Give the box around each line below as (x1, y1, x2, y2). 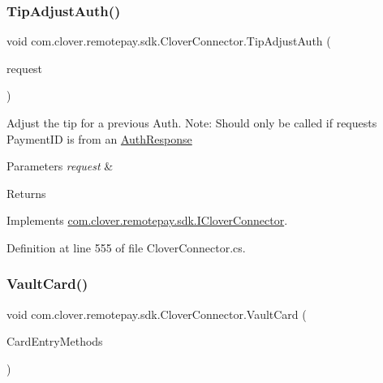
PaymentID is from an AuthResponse (6, 130, 192, 147)
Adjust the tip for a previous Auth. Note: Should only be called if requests (6, 114, 377, 131)
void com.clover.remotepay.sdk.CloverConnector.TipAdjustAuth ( (6, 32, 331, 49)
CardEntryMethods (6, 333, 103, 350)
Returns (6, 184, 46, 201)
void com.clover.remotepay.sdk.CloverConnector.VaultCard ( (6, 305, 307, 322)
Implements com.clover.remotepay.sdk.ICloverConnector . (6, 212, 288, 229)
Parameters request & (6, 157, 114, 174)
